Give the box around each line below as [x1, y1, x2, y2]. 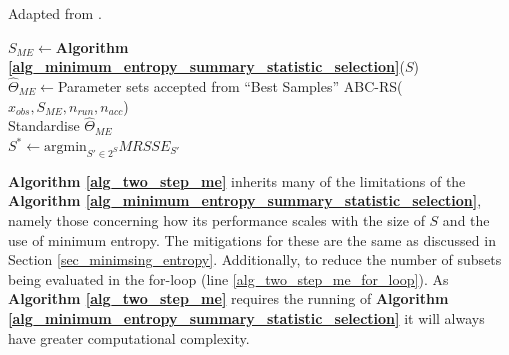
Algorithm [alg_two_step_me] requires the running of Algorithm [8, 288, 449, 309]
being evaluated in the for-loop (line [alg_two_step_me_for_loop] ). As [8, 268, 449, 289]
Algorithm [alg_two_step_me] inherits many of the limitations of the [8, 170, 466, 191]
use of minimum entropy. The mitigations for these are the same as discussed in [8, 229, 496, 250]
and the [442, 209, 490, 230]
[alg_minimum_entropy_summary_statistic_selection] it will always [8, 307, 485, 328]
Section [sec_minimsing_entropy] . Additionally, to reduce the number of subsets [8, 249, 502, 270]
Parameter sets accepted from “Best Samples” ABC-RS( [57, 76, 403, 96]
